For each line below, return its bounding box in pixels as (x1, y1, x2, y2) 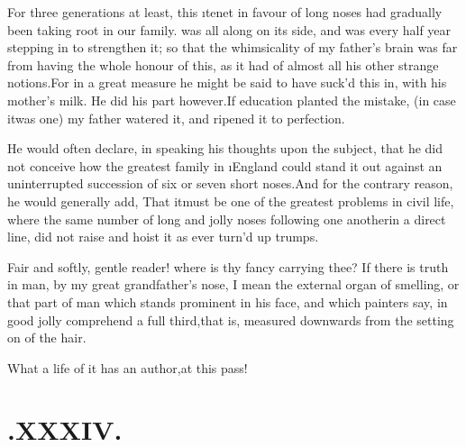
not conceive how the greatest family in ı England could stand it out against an (7, 156, 443, 175)
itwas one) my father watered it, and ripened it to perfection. (7, 108, 345, 127)
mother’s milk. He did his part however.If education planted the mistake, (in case (7, 90, 456, 109)
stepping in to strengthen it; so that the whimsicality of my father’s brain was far (7, 38, 458, 57)
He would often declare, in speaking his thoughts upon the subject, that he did (7, 139, 443, 158)
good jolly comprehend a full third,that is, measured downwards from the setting (7, 310, 454, 329)
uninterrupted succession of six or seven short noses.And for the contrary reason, (7, 174, 453, 193)
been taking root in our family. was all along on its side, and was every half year (7, 20, 452, 39)
